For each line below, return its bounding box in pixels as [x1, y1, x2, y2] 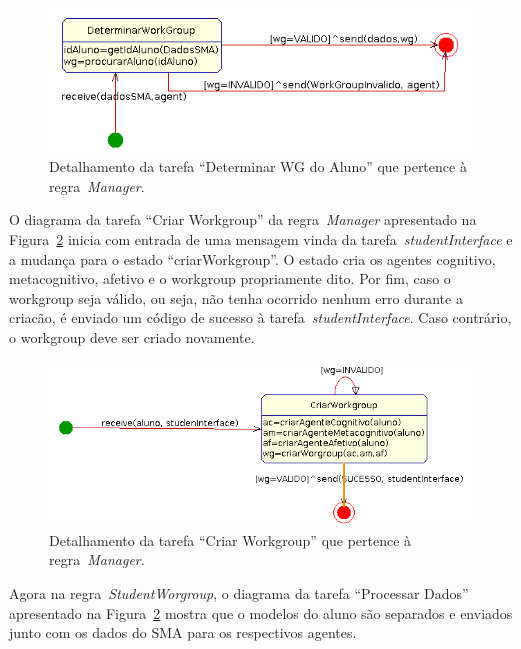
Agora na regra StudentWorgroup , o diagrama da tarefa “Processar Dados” [9, 583, 469, 604]
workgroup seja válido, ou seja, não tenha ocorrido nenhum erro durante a [9, 287, 463, 308]
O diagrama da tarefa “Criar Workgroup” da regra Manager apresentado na [9, 209, 477, 230]
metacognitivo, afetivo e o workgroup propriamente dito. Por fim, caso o [9, 268, 451, 289]
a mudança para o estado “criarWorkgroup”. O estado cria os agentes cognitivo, [9, 248, 496, 269]
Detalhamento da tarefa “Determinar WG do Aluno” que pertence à [49, 156, 467, 177]
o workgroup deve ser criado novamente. [9, 327, 255, 348]
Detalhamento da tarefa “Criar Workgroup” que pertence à [49, 529, 412, 550]
